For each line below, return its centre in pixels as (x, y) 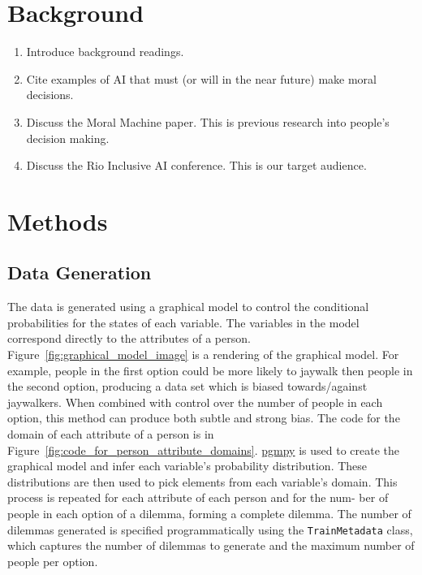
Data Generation (80, 272)
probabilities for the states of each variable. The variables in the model (183, 322)
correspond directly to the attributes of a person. (129, 338)
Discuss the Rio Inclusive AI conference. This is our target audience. (196, 165)
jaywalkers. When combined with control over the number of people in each (195, 402)
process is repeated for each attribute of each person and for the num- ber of (198, 497)
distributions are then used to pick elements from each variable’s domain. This (202, 481)
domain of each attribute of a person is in (111, 434)
